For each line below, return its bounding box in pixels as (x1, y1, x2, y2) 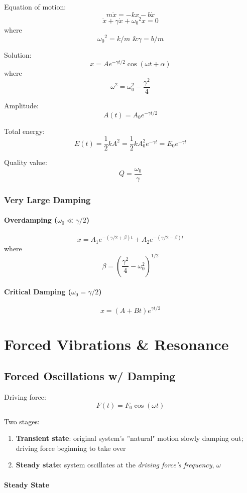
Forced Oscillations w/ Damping (4, 368, 176, 384)
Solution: (4, 49, 32, 60)
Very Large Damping (4, 193, 91, 206)
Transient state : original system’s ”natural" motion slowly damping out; (16, 433, 243, 443)
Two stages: (4, 416, 40, 426)
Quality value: (4, 157, 47, 168)
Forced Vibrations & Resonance (4, 334, 229, 354)
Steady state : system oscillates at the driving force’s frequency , (16, 459, 214, 470)
